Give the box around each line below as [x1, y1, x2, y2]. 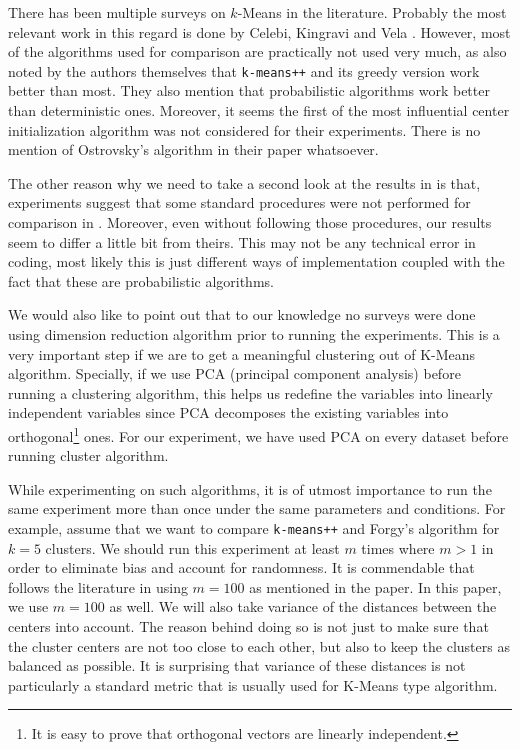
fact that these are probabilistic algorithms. [8, 270, 274, 291]
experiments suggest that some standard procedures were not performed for [8, 192, 471, 213]
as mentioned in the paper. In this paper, [249, 576, 502, 597]
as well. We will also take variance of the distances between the [109, 596, 497, 617]
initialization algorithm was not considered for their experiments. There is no [8, 119, 481, 140]
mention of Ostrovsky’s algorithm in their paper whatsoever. [8, 139, 379, 160]
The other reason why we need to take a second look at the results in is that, [8, 172, 481, 193]
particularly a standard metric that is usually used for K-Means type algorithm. [8, 674, 498, 695]
